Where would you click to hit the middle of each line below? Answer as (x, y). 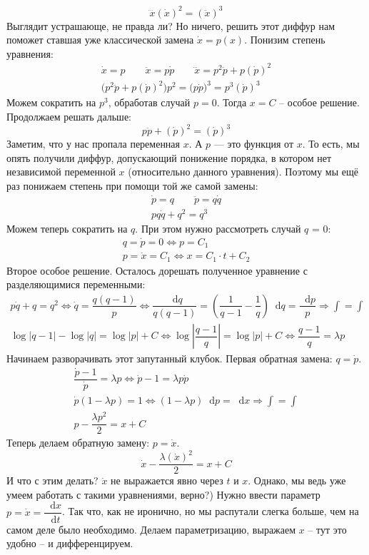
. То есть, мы (331, 144)
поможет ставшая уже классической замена (100, 40)
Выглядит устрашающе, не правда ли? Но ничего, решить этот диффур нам (171, 25)
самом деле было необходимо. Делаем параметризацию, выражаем (151, 529)
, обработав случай (149, 102)
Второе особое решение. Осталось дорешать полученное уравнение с (157, 270)
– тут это (327, 529)
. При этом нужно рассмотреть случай (218, 228)
